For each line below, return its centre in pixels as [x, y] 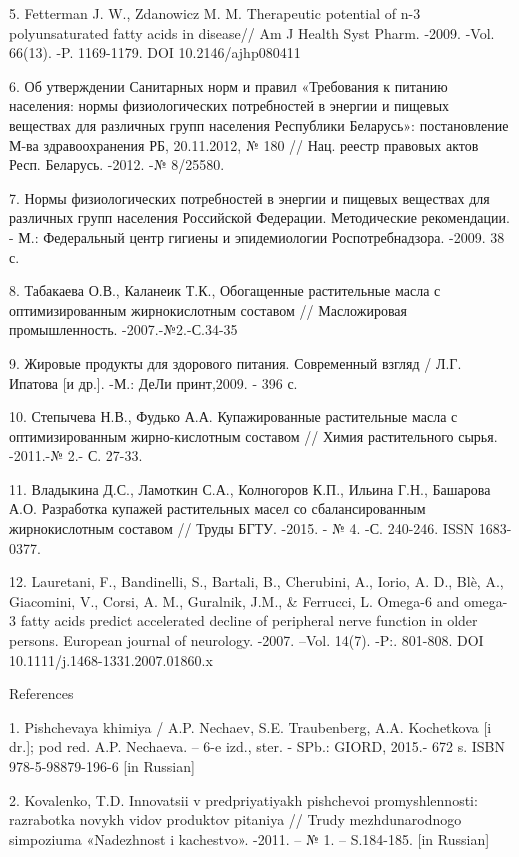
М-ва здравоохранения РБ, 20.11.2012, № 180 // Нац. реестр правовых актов [244, 144]
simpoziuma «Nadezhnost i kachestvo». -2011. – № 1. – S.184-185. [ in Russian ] [249, 838]
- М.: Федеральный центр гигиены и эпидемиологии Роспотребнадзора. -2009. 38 [257, 236]
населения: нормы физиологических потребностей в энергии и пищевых [229, 105]
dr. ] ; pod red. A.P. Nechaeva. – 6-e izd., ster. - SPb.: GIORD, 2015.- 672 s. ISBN [257, 746]
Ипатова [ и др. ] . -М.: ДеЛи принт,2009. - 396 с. [153, 382]
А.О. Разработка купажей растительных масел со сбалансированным [217, 508]
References [41, 693]
